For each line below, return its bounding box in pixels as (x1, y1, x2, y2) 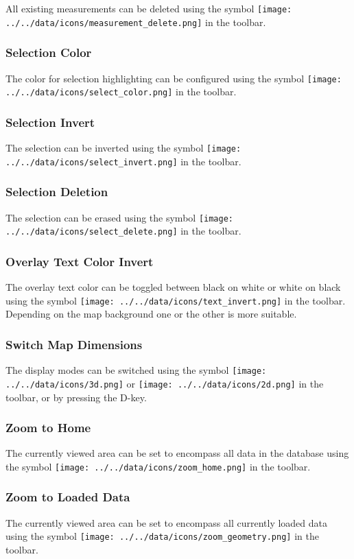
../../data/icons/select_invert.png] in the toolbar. (5, 154, 241, 168)
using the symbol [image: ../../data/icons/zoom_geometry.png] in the (5, 529, 319, 543)
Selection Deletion (5, 183, 108, 200)
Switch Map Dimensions (5, 335, 143, 353)
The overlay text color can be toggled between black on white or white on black (5, 280, 341, 294)
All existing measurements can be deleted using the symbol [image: (5, 1, 292, 15)
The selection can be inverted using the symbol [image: (5, 141, 241, 155)
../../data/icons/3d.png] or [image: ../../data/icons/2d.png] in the (5, 376, 324, 390)
